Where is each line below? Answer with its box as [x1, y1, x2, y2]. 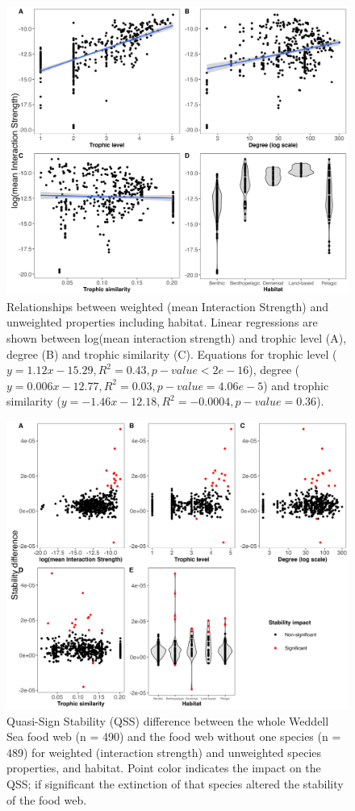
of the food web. [6, 791, 87, 808]
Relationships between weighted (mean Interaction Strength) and [6, 297, 329, 314]
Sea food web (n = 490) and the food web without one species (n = [6, 728, 341, 745]
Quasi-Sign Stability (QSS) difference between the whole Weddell [6, 712, 329, 729]
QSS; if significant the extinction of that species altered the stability [6, 776, 344, 792]
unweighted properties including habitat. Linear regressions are [6, 314, 318, 331]
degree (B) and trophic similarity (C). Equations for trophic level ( [6, 345, 337, 362]
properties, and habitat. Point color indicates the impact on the [6, 759, 321, 776]
